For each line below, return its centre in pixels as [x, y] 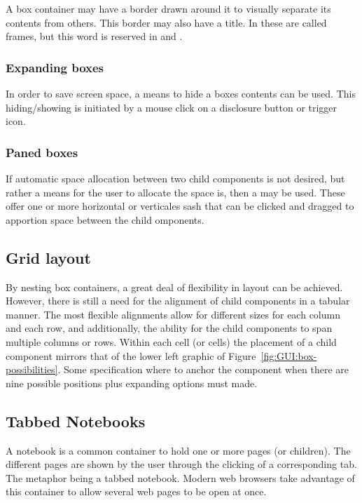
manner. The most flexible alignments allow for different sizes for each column [173, 314]
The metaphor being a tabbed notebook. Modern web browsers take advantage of [180, 477]
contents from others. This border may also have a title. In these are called [166, 22]
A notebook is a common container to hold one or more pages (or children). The [178, 450]
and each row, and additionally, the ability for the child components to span [169, 328]
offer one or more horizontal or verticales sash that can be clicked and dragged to [180, 206]
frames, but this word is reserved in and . [94, 36]
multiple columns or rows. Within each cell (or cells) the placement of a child [171, 341]
